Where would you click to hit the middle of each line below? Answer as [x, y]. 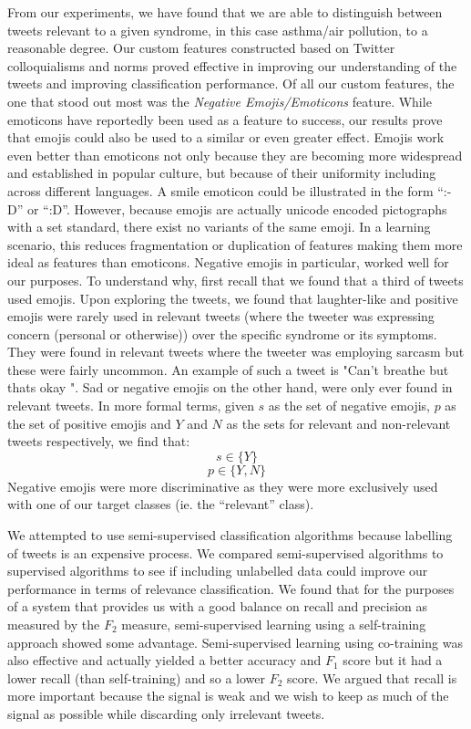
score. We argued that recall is [372, 677]
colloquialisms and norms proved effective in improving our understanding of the [232, 65]
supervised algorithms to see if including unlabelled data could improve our [218, 571]
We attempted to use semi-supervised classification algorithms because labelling [230, 535]
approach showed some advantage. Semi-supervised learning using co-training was [235, 642]
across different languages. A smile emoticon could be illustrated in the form [220, 190]
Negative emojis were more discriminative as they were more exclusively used [223, 486]
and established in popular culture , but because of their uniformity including [222, 173]
